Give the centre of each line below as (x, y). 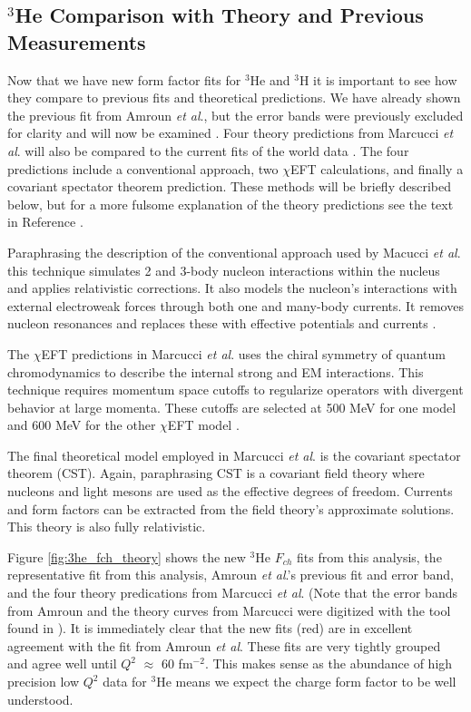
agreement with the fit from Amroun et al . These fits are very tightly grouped (224, 645)
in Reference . (45, 222)
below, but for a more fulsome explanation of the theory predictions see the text (231, 204)
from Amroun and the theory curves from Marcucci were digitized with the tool (229, 610)
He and (270, 79)
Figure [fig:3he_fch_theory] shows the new (127, 556)
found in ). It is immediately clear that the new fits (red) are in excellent (210, 628)
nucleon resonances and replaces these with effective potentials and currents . (222, 323)
